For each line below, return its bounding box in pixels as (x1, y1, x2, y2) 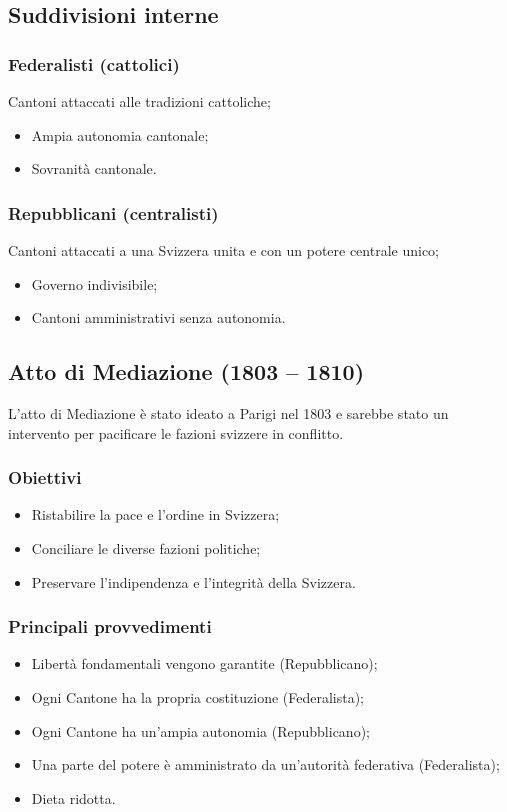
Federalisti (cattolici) (8, 51, 180, 76)
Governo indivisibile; (31, 273, 158, 294)
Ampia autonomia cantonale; (31, 124, 209, 145)
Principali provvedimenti (8, 614, 212, 639)
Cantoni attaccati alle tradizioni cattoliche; (8, 91, 271, 111)
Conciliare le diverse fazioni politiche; (31, 537, 261, 558)
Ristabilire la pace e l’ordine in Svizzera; (31, 504, 280, 525)
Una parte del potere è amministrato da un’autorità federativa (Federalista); (31, 754, 500, 775)
